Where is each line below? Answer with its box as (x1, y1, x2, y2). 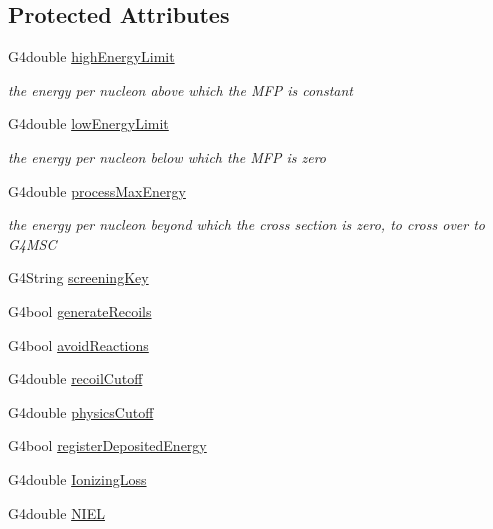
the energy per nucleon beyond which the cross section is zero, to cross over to (8, 214, 485, 235)
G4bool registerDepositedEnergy (8, 435, 207, 456)
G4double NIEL (8, 502, 105, 523)
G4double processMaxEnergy (8, 180, 186, 201)
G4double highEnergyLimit (8, 46, 175, 67)
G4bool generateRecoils (8, 300, 152, 321)
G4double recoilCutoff (8, 368, 143, 389)
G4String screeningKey (8, 267, 149, 288)
